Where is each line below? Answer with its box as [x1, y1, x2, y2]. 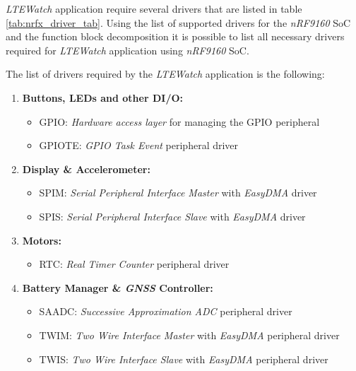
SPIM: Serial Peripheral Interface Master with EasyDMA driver [39, 185, 317, 200]
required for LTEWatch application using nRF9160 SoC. [6, 42, 249, 57]
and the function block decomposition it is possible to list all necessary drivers [6, 29, 345, 44]
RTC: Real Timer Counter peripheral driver [39, 257, 230, 271]
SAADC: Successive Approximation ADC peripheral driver [39, 304, 292, 319]
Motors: [22, 232, 61, 247]
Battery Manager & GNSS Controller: [22, 280, 213, 295]
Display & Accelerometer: [22, 161, 150, 176]
